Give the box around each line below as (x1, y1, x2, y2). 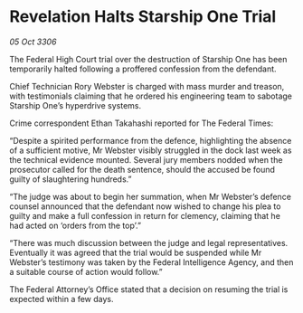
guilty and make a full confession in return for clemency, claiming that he (9, 210, 280, 221)
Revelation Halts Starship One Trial (9, 6, 277, 27)
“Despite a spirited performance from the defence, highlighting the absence (9, 135, 292, 146)
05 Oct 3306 (9, 36, 57, 47)
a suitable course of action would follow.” (9, 266, 163, 277)
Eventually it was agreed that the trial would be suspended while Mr (9, 247, 262, 258)
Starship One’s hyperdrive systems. (9, 100, 142, 110)
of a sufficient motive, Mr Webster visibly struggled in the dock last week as (9, 145, 292, 156)
